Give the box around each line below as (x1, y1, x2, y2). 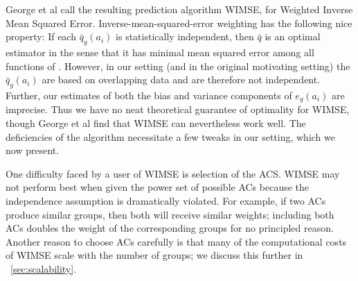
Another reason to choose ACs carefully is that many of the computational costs (6, 234, 347, 248)
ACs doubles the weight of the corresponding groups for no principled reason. (6, 221, 334, 235)
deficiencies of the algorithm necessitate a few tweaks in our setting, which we (6, 129, 335, 144)
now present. (6, 143, 60, 157)
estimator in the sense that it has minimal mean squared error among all (6, 44, 314, 59)
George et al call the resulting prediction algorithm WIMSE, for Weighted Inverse (6, 2, 353, 16)
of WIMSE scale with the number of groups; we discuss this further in (6, 248, 303, 262)
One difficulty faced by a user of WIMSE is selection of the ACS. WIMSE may (6, 166, 340, 180)
